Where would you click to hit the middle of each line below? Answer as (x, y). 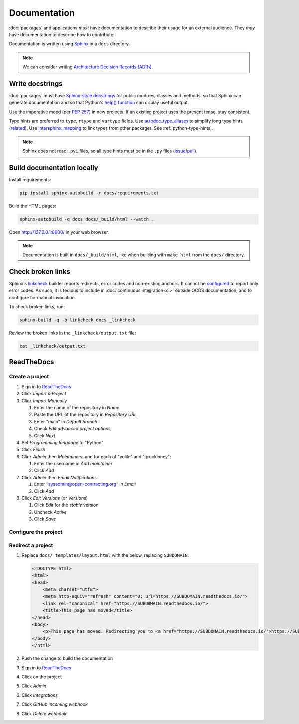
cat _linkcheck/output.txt (53, 346)
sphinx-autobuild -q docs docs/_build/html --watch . (87, 219)
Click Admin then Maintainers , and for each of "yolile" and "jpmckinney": (96, 456)
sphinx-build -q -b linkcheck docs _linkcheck (77, 320)
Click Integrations (40, 695)
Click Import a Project (44, 394)
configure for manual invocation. (43, 297)
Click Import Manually (44, 400)
